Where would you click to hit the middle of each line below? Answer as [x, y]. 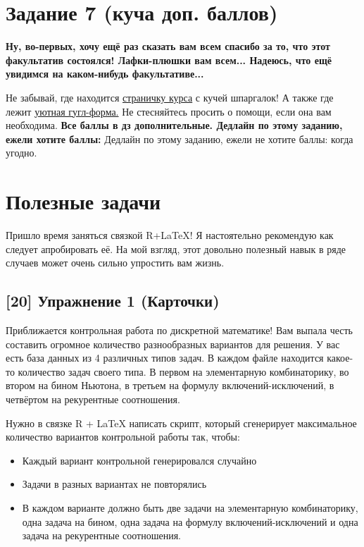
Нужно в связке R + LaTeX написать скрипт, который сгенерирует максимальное [181, 423]
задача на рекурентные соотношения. [101, 535]
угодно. [21, 153]
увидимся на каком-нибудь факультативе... [105, 74]
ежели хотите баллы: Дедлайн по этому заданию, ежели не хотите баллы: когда [180, 139]
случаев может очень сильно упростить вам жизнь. [115, 263]
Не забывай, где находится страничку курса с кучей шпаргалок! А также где [170, 97]
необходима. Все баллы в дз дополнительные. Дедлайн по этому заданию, [174, 125]
